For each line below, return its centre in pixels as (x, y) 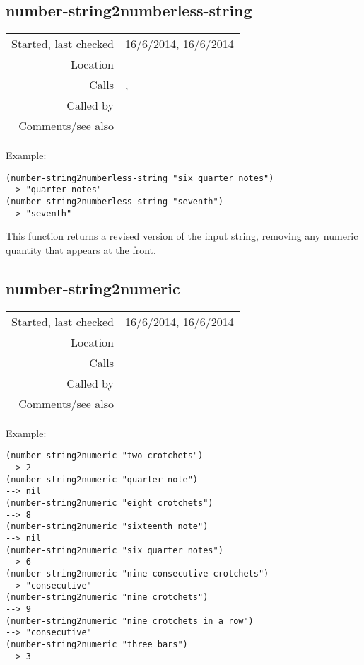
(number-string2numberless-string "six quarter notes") (140, 178)
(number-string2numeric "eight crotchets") (110, 503)
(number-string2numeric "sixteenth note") (107, 527)
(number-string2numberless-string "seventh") (115, 202)
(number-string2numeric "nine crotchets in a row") (130, 621)
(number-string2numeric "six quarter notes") (115, 550)
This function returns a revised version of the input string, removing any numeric (182, 236)
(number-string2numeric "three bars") (97, 644)
